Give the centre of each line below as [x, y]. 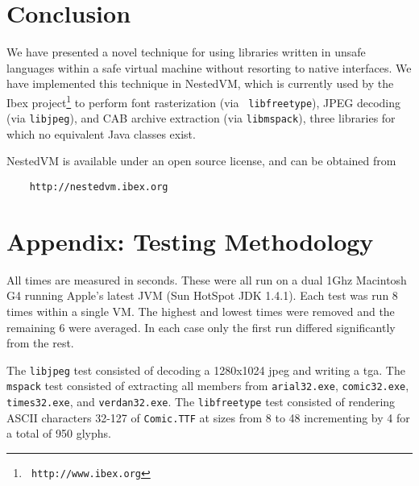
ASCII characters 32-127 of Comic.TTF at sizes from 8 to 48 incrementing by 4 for [208, 417]
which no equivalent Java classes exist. [101, 133]
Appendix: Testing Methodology [190, 241]
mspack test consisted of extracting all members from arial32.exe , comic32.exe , [208, 386]
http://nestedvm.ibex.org [99, 187]
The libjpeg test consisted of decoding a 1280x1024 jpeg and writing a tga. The [206, 370]
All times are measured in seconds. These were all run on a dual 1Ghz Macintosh [207, 279]
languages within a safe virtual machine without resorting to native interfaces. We [209, 67]
